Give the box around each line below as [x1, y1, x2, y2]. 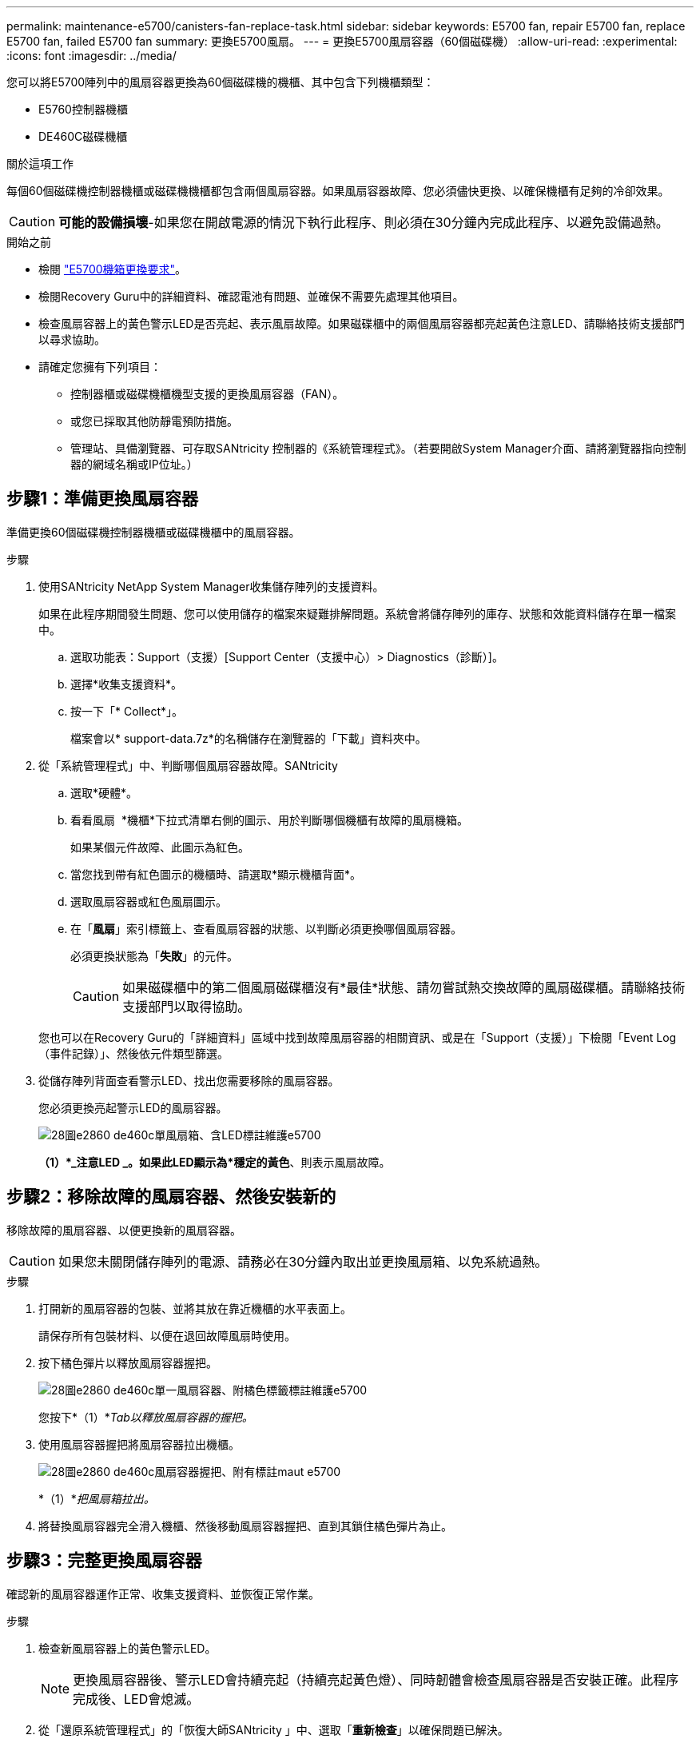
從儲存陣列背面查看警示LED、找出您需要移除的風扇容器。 [38, 1073, 340, 1087]
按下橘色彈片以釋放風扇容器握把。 [38, 1355, 217, 1370]
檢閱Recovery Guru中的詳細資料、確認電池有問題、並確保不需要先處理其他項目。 [38, 289, 464, 303]
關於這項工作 [6, 157, 74, 170]
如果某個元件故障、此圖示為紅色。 [70, 840, 249, 854]
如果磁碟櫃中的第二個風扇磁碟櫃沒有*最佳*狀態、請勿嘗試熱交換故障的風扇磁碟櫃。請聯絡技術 [122, 979, 686, 995]
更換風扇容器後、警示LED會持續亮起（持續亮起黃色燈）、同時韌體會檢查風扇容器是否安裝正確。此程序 [73, 1671, 679, 1688]
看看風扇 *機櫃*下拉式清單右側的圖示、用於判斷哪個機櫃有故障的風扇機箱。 [70, 812, 468, 827]
